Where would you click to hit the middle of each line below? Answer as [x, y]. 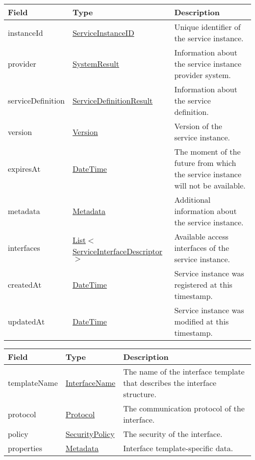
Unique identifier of [207, 27]
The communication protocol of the [184, 408]
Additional [192, 200]
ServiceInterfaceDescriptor [117, 251]
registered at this [203, 284]
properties [25, 448]
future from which [205, 163]
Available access [201, 236]
